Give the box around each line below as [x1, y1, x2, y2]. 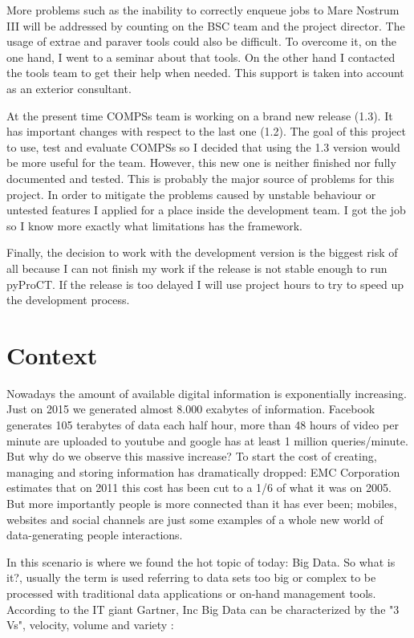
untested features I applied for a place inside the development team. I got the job [6, 201, 406, 218]
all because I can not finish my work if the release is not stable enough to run [6, 259, 388, 276]
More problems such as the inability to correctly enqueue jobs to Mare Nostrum [6, 2, 400, 18]
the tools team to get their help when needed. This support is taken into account [6, 64, 404, 81]
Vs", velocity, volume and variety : [6, 616, 174, 633]
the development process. [6, 291, 130, 308]
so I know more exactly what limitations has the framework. [6, 217, 302, 234]
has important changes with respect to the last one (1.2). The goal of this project [6, 123, 406, 140]
